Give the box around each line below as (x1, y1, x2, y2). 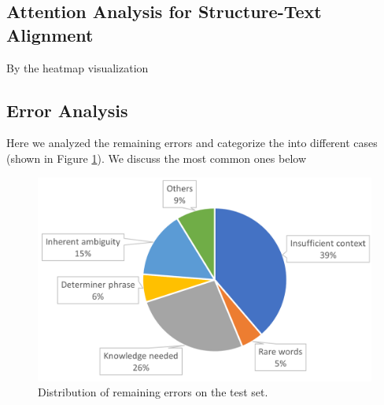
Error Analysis (6, 98, 128, 122)
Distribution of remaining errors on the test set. (38, 384, 268, 400)
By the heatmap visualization (6, 59, 149, 75)
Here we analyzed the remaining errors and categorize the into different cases (6, 134, 378, 151)
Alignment (6, 22, 94, 46)
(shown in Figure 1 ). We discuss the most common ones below (6, 149, 306, 166)
